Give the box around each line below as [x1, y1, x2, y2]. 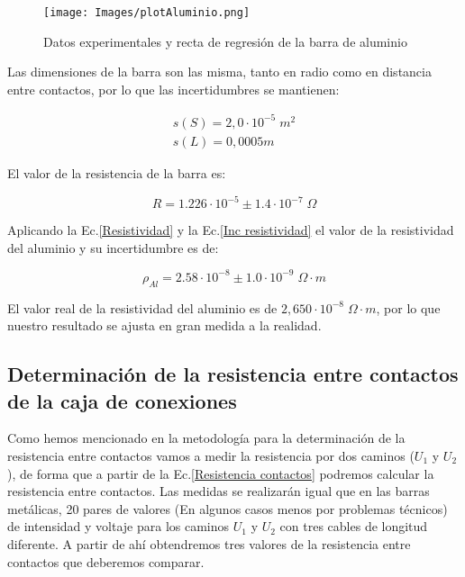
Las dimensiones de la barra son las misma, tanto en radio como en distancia [7, 62, 432, 81]
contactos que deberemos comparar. [7, 552, 205, 571]
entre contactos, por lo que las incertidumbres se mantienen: [7, 79, 340, 98]
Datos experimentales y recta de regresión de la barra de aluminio [43, 32, 407, 50]
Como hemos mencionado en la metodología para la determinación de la [7, 428, 406, 447]
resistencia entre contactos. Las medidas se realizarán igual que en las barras [7, 482, 430, 500]
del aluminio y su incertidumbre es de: [7, 238, 219, 257]
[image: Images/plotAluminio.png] [43, 6, 251, 19]
